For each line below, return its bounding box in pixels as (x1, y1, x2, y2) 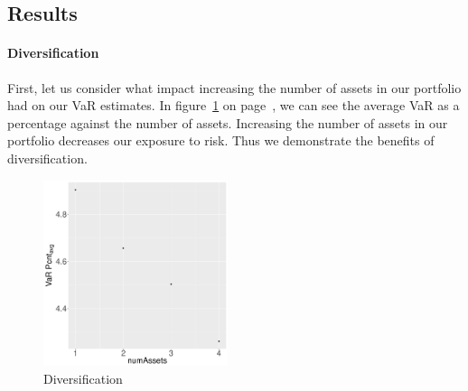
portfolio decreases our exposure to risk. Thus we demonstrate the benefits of (7, 131, 435, 150)
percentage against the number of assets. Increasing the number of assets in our (7, 113, 448, 132)
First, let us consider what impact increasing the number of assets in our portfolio (7, 78, 462, 97)
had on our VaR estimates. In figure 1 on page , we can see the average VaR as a (7, 96, 460, 115)
